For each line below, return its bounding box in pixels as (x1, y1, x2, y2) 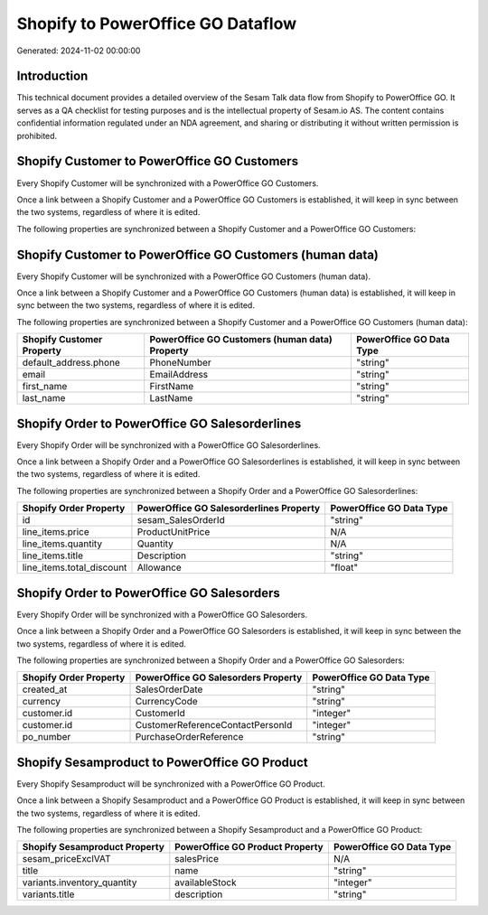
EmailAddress (149, 369, 209, 381)
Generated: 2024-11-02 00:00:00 (16, 45, 141, 56)
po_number (22, 731, 71, 743)
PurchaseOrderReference (135, 731, 244, 743)
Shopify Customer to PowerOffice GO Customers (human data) (16, 247, 380, 262)
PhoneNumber (149, 357, 211, 369)
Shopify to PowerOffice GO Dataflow (16, 14, 297, 33)
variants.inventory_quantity (22, 876, 137, 889)
